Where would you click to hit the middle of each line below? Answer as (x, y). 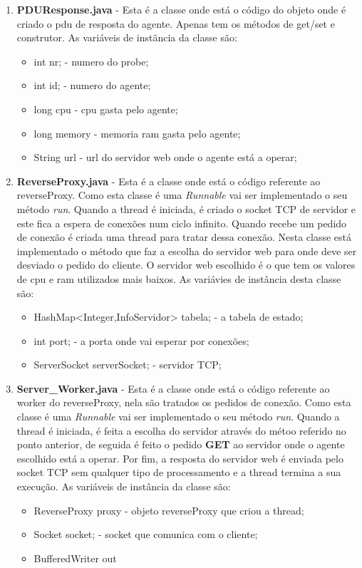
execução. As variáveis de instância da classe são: (124, 486)
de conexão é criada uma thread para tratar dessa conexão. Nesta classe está (184, 237)
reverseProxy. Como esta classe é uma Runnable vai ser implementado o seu (182, 195)
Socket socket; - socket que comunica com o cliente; (146, 534)
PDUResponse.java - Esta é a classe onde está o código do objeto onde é (181, 9)
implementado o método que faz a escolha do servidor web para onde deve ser (187, 251)
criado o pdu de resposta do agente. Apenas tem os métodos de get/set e (176, 23)
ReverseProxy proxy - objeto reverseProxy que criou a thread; (169, 510)
